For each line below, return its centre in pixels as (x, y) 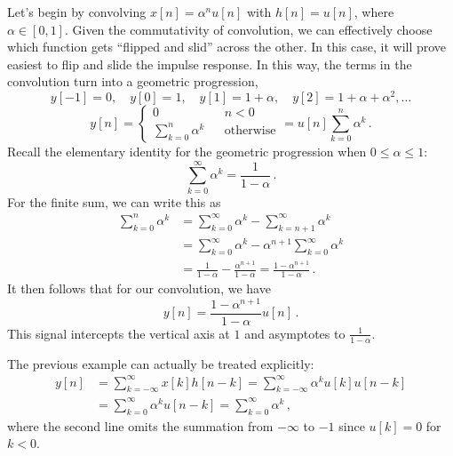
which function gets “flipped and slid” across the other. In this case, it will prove (227, 47)
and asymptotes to (295, 333)
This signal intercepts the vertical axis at (119, 333)
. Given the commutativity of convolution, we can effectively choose (248, 29)
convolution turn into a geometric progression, (133, 81)
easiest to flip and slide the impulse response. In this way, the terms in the (210, 64)
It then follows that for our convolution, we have (139, 288)
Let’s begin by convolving (77, 12)
